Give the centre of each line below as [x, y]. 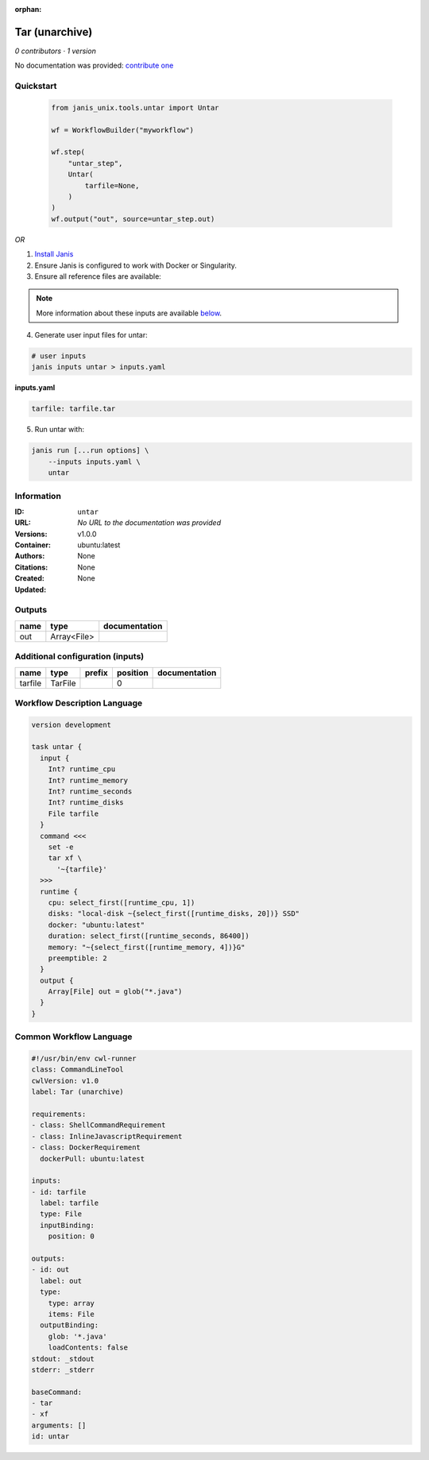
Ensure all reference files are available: [98, 276]
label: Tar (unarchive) [78, 1092]
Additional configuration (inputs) [79, 657]
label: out [61, 1280]
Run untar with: [60, 430]
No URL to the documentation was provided [149, 523]
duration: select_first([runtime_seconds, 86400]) [149, 936]
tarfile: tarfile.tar [73, 409]
